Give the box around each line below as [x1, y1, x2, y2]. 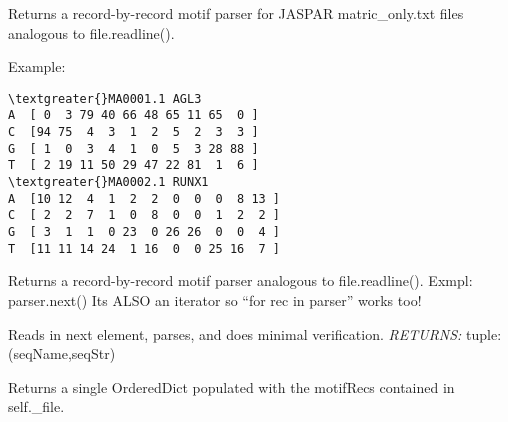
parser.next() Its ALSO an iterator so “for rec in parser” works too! [8, 289, 422, 310]
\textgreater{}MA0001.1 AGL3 [8, 91, 202, 106]
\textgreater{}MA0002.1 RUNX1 [8, 175, 209, 190]
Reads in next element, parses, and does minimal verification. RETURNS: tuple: [8, 323, 502, 344]
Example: [8, 56, 66, 77]
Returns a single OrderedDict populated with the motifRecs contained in [8, 376, 455, 397]
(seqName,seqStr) [8, 343, 116, 364]
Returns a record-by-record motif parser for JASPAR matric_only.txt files [8, 3, 464, 23]
